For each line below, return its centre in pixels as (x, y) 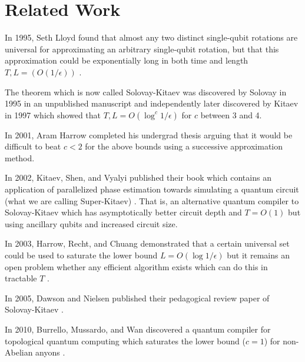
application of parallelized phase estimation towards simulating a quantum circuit (152, 189)
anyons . (50, 352)
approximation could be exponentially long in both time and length (127, 60)
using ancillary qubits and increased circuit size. (91, 223)
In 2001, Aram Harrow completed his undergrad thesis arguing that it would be (149, 134)
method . (20, 157)
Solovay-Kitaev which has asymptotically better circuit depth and (123, 212)
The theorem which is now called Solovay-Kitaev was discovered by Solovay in (146, 92)
